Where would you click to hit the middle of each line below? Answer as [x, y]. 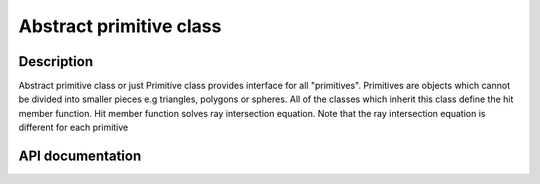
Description [56, 61]
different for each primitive [73, 127]
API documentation [80, 156]
